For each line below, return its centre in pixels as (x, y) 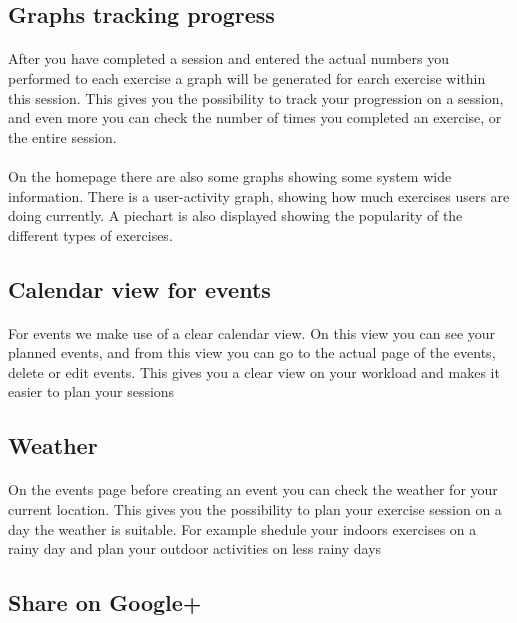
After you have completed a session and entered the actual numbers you (228, 58)
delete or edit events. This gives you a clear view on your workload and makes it (254, 371)
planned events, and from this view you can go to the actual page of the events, (252, 352)
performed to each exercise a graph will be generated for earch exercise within (247, 77)
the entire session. (62, 136)
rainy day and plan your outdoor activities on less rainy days (195, 548)
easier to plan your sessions (91, 391)
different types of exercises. (90, 234)
